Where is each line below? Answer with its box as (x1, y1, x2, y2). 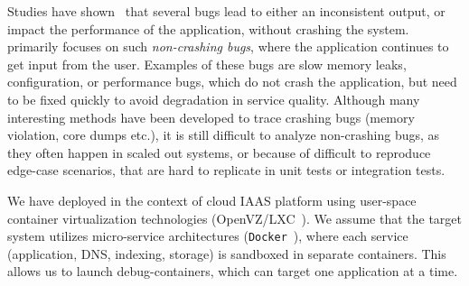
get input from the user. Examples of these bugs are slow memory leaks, (7, 54, 407, 73)
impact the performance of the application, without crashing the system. (7, 19, 409, 38)
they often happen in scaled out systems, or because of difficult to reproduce (7, 143, 431, 161)
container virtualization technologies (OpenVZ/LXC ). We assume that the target (7, 208, 463, 227)
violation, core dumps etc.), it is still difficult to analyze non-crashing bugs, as (7, 125, 440, 144)
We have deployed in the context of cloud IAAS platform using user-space (7, 190, 417, 209)
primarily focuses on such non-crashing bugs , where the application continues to (7, 37, 449, 56)
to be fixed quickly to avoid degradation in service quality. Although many (7, 89, 420, 108)
